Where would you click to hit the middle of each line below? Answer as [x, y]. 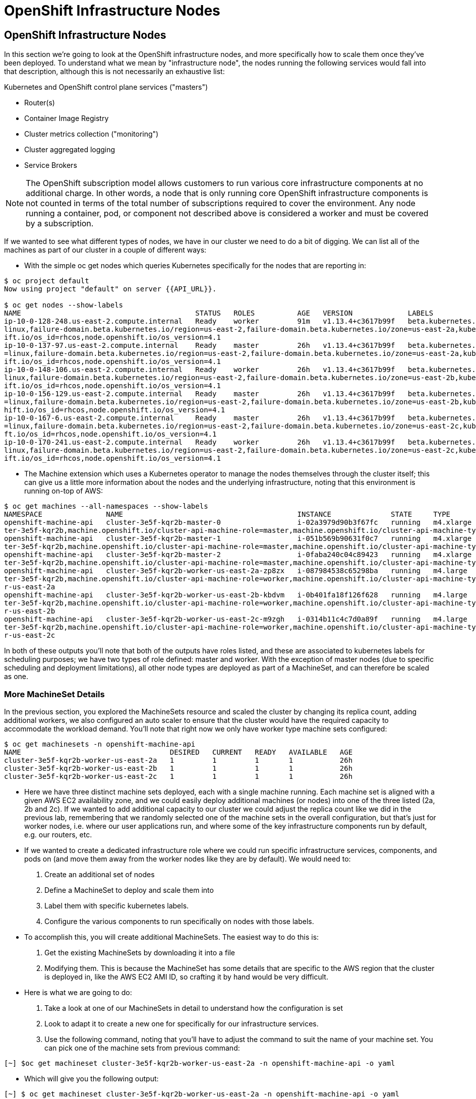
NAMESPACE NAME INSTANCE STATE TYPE [227, 514]
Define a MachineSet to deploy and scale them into [129, 890]
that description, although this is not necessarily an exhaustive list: [114, 72]
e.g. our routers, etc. [58, 834]
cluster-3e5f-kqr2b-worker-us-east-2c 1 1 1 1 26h [178, 776]
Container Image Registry [67, 118]
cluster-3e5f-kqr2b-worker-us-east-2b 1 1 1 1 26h [178, 768]
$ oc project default [47, 281]
